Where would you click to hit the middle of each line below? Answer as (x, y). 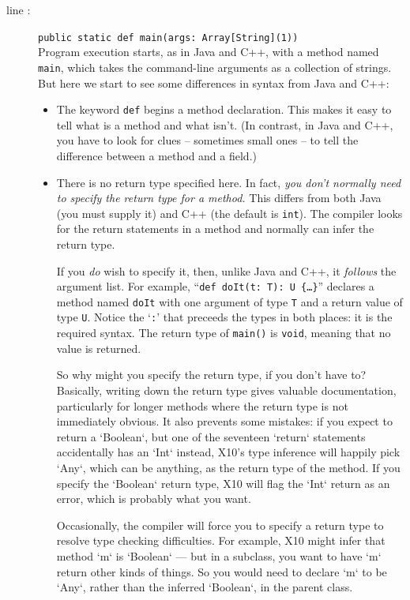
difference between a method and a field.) (156, 155)
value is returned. (99, 348)
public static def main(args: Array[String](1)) (168, 37)
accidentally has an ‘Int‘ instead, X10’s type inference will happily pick (228, 452)
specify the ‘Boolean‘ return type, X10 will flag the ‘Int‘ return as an (223, 483)
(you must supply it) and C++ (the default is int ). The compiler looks (229, 213)
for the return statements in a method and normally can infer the (215, 229)
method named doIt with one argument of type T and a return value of (229, 301)
